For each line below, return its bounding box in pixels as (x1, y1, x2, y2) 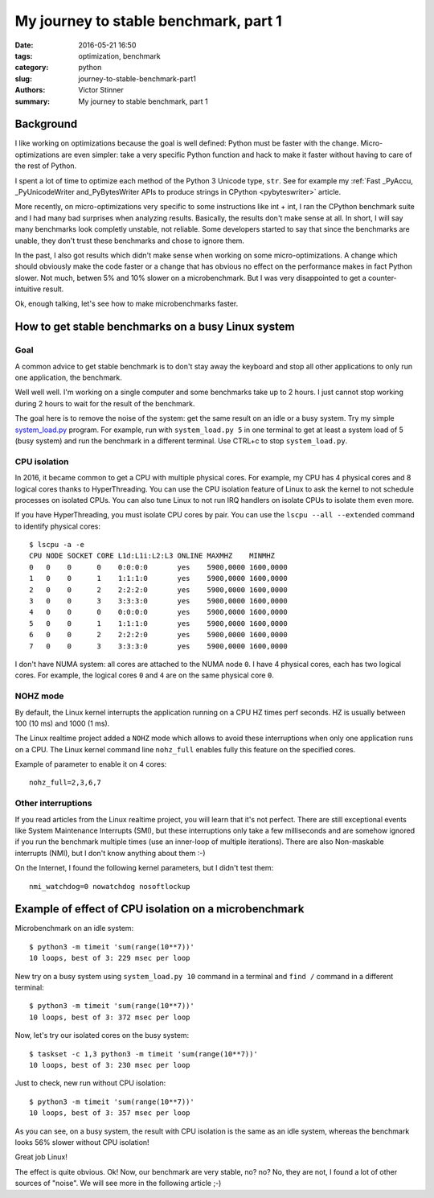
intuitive (14, 284, 42, 294)
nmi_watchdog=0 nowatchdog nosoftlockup (29, 882, 190, 891)
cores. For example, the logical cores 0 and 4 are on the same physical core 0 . (14, 670, 275, 680)
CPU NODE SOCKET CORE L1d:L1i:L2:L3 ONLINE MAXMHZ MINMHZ (29, 551, 275, 561)
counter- (368, 273, 397, 282)
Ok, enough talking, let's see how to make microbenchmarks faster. (14, 298, 239, 309)
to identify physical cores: (14, 521, 100, 531)
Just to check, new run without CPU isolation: (14, 1078, 166, 1088)
